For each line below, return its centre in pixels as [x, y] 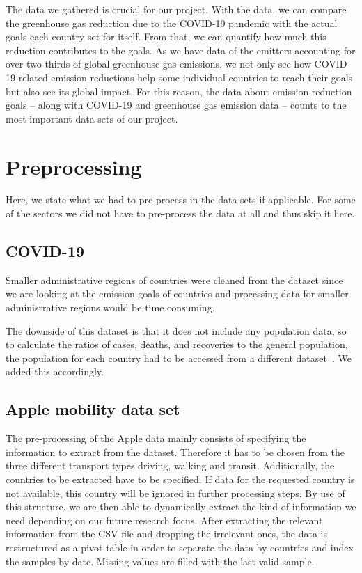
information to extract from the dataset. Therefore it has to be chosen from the [175, 452]
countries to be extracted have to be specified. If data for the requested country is [180, 479]
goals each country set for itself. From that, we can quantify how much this [166, 37]
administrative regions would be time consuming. [110, 307]
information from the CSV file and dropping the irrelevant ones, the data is [166, 534]
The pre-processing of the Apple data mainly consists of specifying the [156, 438]
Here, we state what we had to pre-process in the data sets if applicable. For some [181, 199]
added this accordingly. [55, 371]
